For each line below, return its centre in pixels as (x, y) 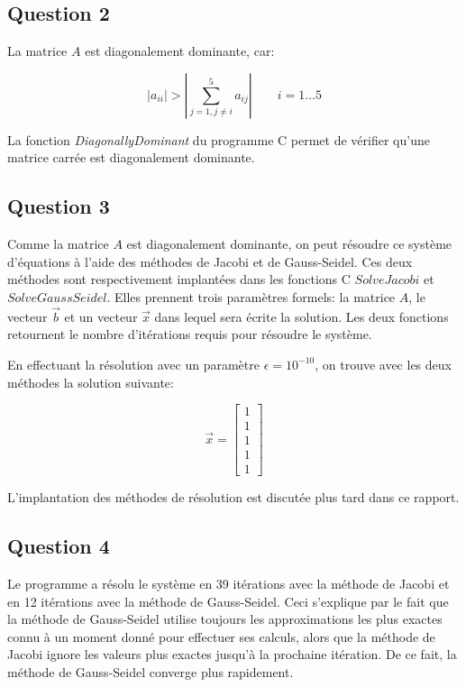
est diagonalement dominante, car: (180, 51)
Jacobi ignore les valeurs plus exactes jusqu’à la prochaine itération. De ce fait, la (232, 654)
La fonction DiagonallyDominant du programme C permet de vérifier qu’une (219, 139)
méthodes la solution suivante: (91, 382)
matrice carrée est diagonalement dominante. (131, 157)
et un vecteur (101, 316)
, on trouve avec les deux (383, 364)
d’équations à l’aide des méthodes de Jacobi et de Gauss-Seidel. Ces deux (210, 261)
